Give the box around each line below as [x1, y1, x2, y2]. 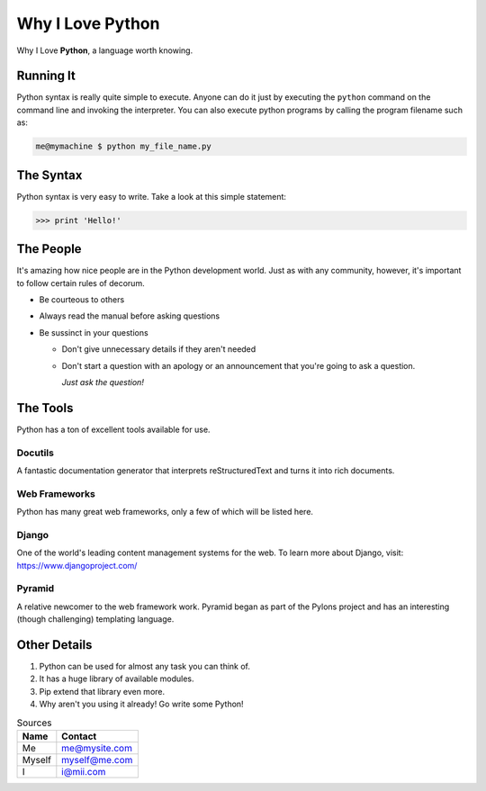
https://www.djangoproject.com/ [16, 560, 138, 571]
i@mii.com [61, 766, 106, 778]
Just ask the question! [61, 376, 144, 387]
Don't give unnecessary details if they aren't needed [61, 344, 256, 355]
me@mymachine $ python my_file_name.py [35, 141, 211, 152]
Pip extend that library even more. [39, 686, 166, 697]
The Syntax [16, 167, 83, 183]
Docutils [16, 446, 54, 459]
